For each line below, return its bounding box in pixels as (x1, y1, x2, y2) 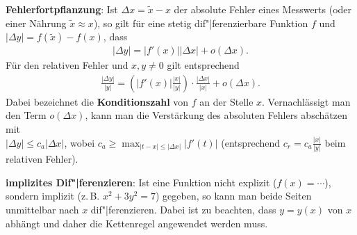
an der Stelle (199, 94, 254, 108)
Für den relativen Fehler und (6, 58, 128, 72)
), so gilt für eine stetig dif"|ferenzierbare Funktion (93, 15, 308, 30)
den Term (6, 108, 47, 122)
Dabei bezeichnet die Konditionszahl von (6, 94, 189, 108)
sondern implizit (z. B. (6, 188, 100, 203)
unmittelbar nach (6, 202, 79, 217)
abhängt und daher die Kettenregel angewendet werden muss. (6, 216, 268, 230)
